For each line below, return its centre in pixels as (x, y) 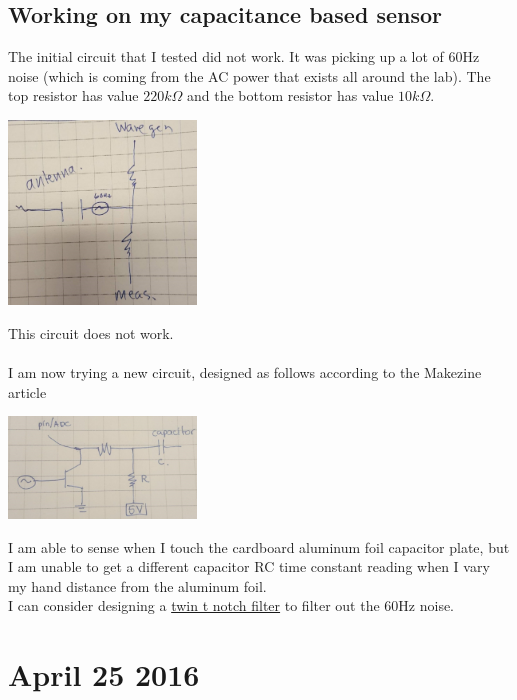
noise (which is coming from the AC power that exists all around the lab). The (249, 75)
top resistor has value (73, 95)
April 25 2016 (104, 674)
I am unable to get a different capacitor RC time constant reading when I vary (249, 566)
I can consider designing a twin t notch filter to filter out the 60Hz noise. (231, 605)
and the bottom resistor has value (290, 95)
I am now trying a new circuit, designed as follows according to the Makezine (245, 371)
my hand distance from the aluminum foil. (137, 585)
